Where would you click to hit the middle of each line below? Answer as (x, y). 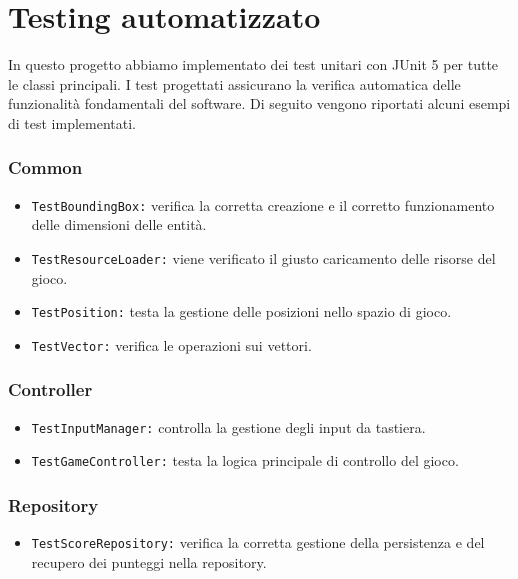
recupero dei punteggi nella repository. (149, 561)
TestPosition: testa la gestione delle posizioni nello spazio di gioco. (241, 311)
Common (45, 167)
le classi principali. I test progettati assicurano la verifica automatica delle (234, 83)
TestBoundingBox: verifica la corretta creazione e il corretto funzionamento (263, 204)
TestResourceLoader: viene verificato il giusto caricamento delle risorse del (263, 257)
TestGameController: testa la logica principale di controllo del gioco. (245, 460)
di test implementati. (72, 122)
